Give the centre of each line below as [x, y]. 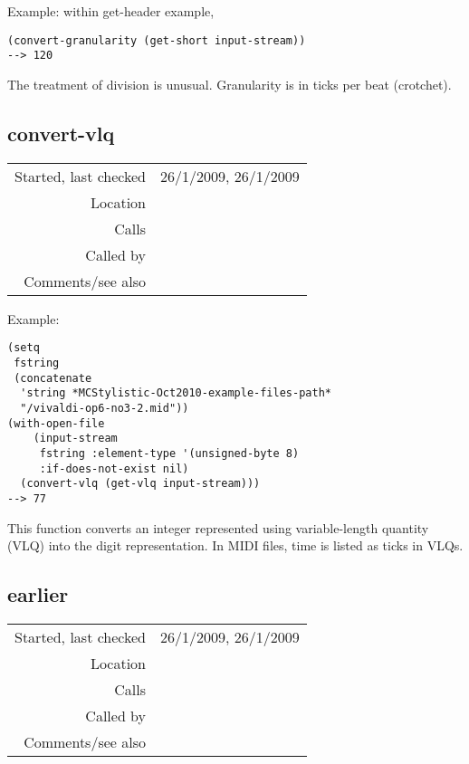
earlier [38, 594]
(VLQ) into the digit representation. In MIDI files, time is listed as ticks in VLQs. [235, 545]
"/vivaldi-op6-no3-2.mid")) [105, 408]
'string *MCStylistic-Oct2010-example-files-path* [176, 393]
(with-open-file [56, 423]
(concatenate [53, 378]
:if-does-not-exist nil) [114, 468]
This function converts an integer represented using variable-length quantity [218, 527]
